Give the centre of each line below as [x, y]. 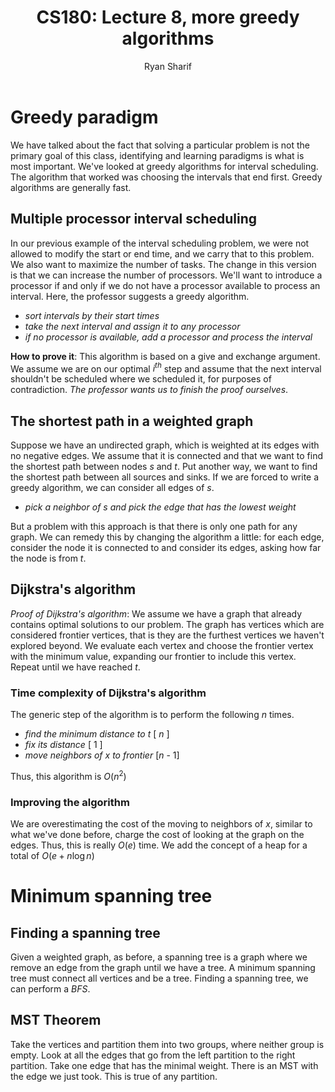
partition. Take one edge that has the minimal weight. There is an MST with [164, 1065]
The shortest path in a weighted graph [132, 421]
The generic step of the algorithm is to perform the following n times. [152, 715]
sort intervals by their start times [92, 315]
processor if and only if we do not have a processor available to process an [165, 285]
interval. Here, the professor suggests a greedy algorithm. [130, 296]
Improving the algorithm [70, 802]
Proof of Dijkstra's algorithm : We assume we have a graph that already [156, 613]
